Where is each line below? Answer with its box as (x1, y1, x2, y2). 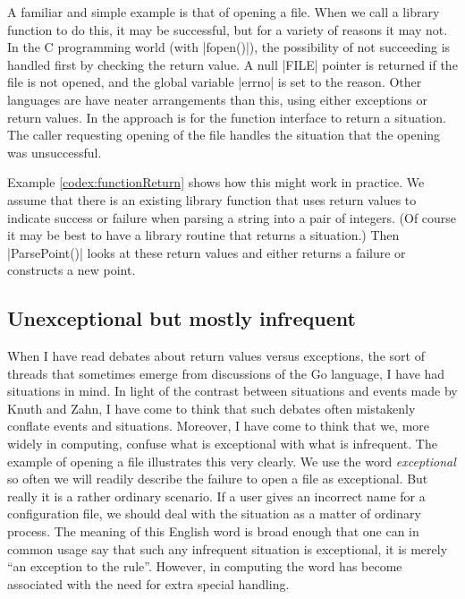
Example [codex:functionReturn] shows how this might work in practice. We (7, 173, 425, 192)
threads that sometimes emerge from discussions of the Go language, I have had (7, 364, 445, 382)
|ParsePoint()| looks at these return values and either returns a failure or (7, 243, 406, 261)
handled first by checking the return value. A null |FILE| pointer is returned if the (7, 55, 458, 73)
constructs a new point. (7, 261, 136, 279)
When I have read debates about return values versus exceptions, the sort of (7, 347, 425, 365)
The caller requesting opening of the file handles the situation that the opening (7, 125, 441, 144)
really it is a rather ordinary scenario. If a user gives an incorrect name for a (7, 486, 426, 505)
